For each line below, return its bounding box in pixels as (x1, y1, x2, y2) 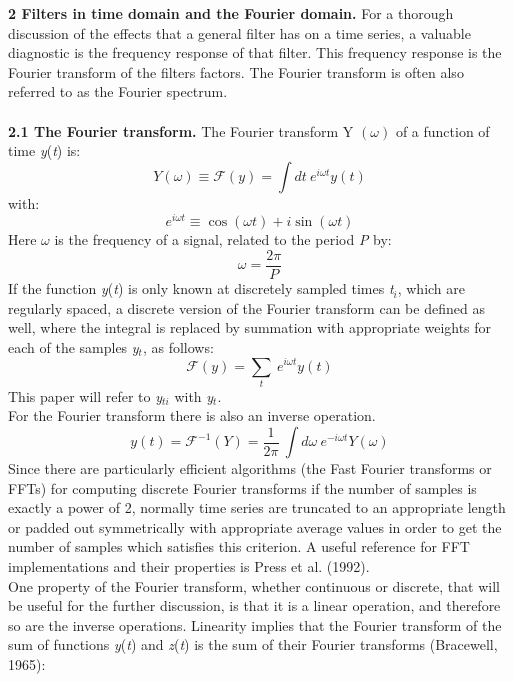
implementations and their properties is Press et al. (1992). (8, 556, 370, 577)
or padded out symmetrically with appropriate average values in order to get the (8, 516, 502, 537)
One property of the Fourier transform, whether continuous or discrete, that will (8, 575, 500, 596)
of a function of (395, 120, 490, 141)
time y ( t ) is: (8, 140, 81, 161)
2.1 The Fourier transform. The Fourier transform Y (8, 120, 354, 141)
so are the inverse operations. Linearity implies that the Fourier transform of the (8, 614, 502, 635)
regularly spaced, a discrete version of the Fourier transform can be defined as (8, 297, 485, 318)
